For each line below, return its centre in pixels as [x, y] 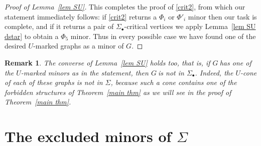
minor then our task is [222, 16]
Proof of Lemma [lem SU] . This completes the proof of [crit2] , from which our [125, 6]
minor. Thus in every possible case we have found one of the [163, 36]
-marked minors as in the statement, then [85, 72]
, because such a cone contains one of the [174, 82]
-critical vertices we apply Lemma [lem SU [190, 26]
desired [15, 46]
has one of [235, 62]
